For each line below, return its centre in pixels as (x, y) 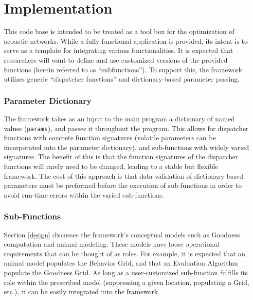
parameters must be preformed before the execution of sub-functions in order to (123, 185)
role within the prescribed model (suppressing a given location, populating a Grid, (126, 282)
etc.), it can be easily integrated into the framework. (82, 292)
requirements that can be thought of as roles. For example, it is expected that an (125, 253)
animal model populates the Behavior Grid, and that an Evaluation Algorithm (121, 263)
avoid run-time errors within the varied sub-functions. (84, 194)
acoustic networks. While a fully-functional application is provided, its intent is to (126, 41)
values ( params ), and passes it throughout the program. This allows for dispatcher (126, 128)
